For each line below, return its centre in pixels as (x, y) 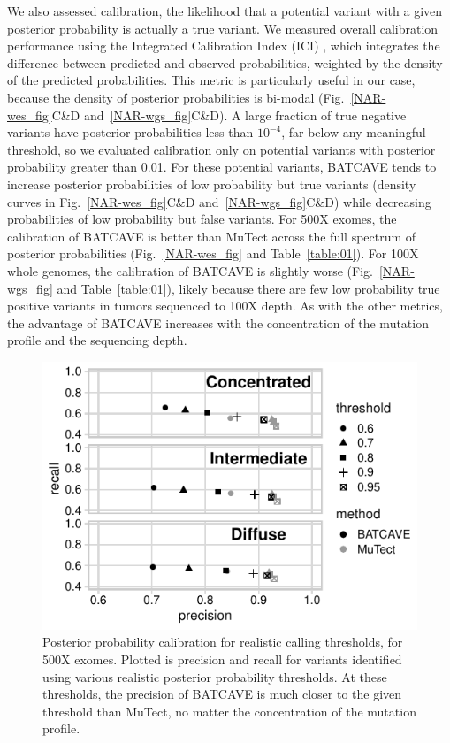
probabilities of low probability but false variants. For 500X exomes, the (202, 219)
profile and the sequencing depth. (97, 340)
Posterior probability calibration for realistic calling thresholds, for (223, 642)
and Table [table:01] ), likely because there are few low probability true (248, 288)
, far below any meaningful (354, 132)
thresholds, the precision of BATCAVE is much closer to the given (222, 694)
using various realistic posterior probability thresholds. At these (215, 676)
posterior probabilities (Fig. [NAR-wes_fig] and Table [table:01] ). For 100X (213, 253)
